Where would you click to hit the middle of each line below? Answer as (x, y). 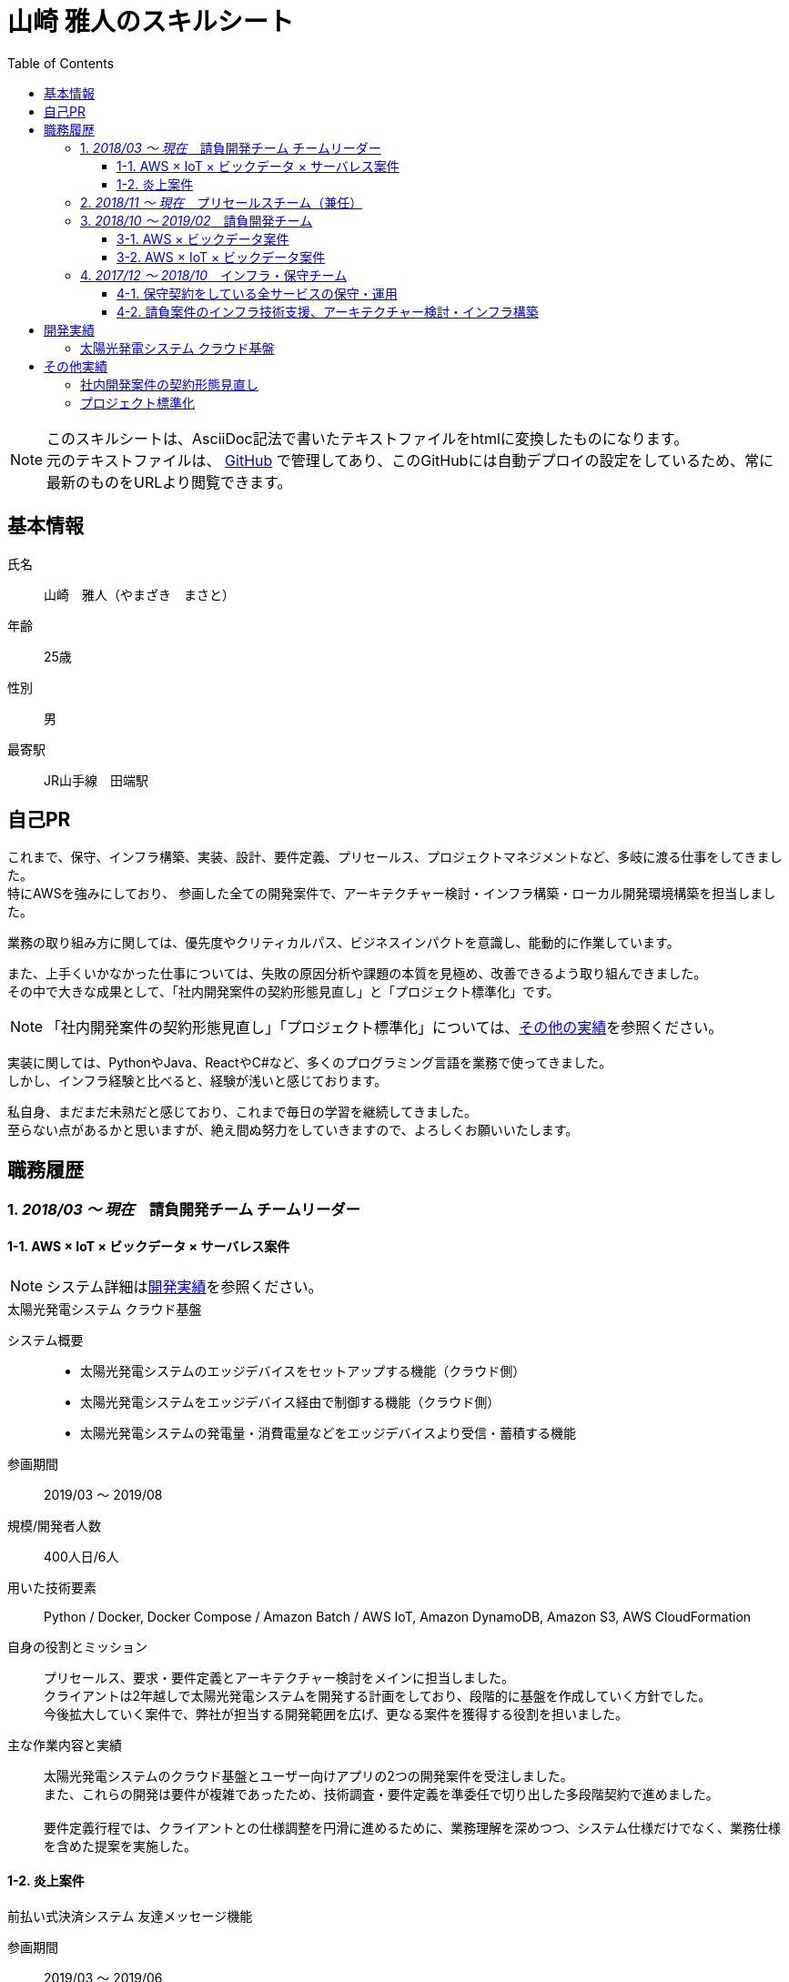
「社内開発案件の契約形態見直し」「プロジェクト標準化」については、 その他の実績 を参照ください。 (385, 1028)
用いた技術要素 (52, 1587)
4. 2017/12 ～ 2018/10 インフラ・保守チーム (214, 275)
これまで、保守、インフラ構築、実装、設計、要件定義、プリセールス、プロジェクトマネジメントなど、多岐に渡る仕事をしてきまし (395, 857)
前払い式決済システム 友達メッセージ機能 (130, 1916)
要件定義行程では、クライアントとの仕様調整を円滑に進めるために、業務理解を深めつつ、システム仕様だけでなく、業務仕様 (412, 1827)
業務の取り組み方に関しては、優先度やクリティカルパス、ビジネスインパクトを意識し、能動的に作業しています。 (344, 943)
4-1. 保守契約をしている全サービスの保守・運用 (257, 293)
